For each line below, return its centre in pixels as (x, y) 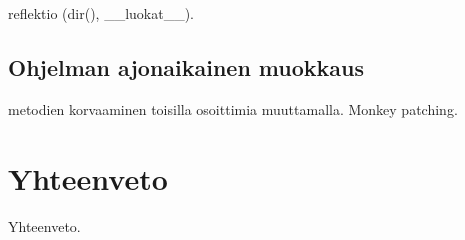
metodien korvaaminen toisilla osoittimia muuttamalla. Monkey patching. (233, 108)
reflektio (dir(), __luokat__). (101, 13)
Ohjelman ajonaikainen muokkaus (186, 66)
